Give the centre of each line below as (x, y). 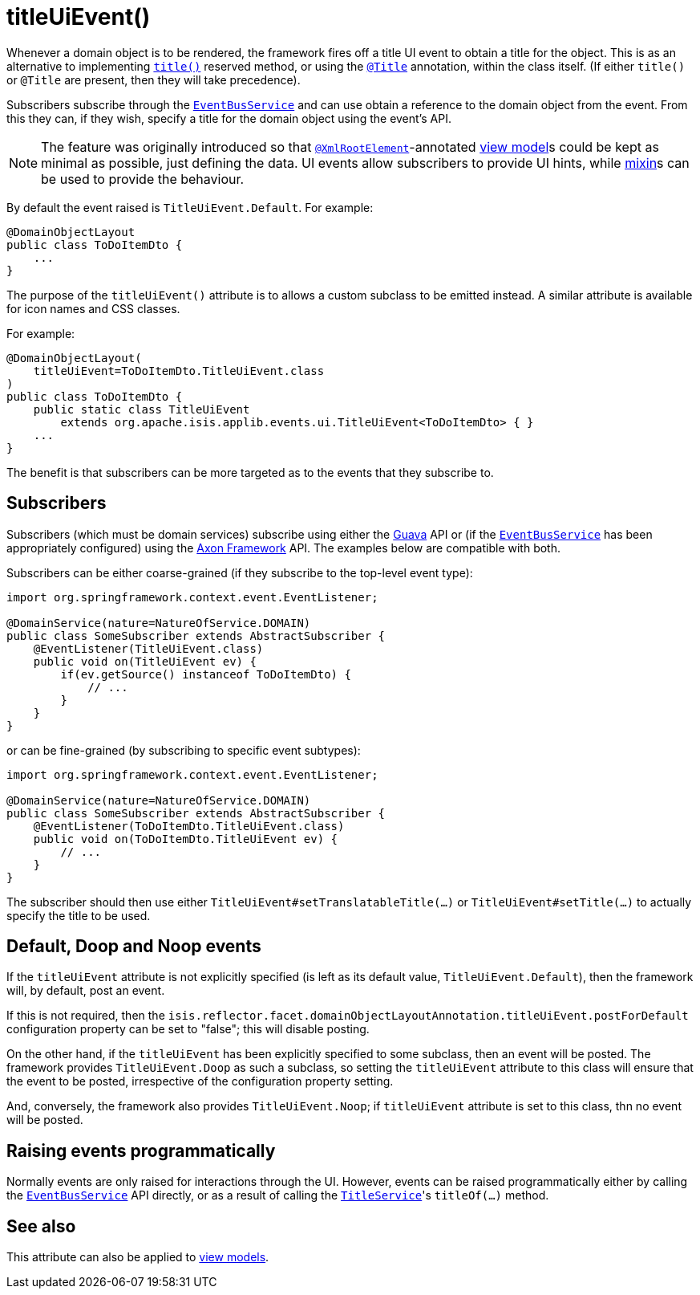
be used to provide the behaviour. (143, 179)
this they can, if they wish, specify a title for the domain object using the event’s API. (229, 118)
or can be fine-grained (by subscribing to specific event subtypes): (184, 750)
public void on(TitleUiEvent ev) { (145, 661)
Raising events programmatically (141, 1150)
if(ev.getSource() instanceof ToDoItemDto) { (206, 674)
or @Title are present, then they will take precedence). (154, 79)
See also (41, 1226)
